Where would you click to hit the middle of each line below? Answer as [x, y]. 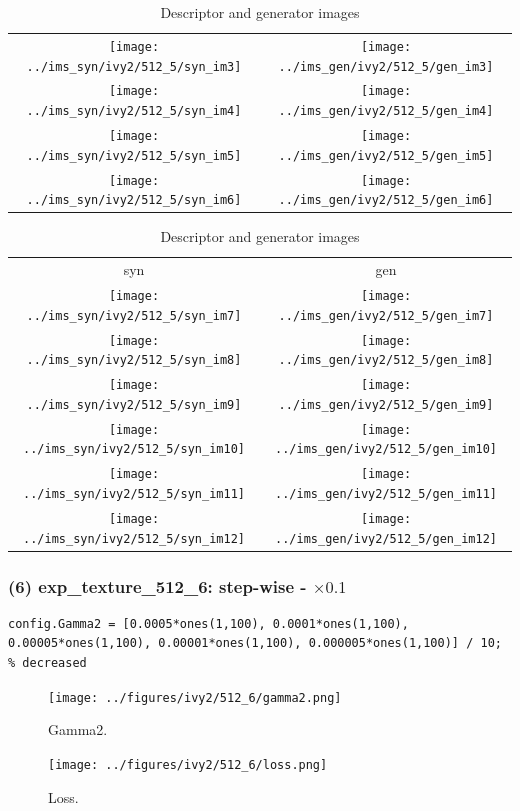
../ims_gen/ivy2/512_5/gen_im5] [386, 155]
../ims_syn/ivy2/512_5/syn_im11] [134, 493]
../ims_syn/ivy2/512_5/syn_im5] [134, 155]
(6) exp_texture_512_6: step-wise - [157, 585]
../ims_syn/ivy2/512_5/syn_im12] [134, 538]
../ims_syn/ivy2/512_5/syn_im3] [134, 66]
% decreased [47, 663]
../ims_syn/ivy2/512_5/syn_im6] [134, 200]
